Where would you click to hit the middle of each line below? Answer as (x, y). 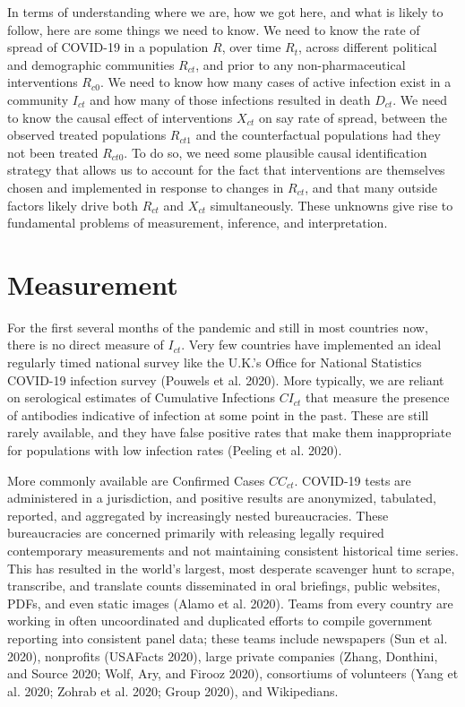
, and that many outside (371, 187)
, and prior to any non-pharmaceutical (301, 64)
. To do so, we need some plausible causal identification (276, 152)
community (38, 99)
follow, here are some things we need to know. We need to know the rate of (214, 29)
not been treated (53, 152)
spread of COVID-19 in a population (108, 47)
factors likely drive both (73, 205)
